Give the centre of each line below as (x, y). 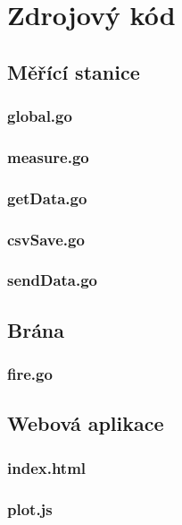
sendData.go (53, 280)
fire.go (30, 374)
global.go (40, 116)
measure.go (48, 156)
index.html (47, 467)
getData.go (47, 198)
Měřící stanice (74, 71)
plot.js (30, 508)
